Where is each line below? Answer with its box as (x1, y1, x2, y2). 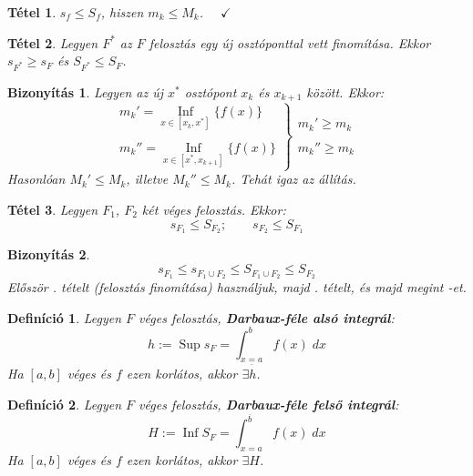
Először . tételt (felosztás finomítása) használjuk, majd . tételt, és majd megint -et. (7, 277, 467, 296)
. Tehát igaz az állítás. (231, 169, 356, 188)
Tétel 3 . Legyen (7, 200, 98, 218)
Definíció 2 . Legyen (7, 394, 122, 413)
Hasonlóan (7, 169, 66, 188)
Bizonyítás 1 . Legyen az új (7, 82, 164, 101)
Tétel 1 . (7, 3, 57, 21)
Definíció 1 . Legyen (7, 308, 122, 327)
